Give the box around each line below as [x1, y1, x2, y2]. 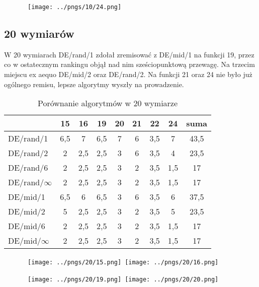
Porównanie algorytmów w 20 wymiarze [37, 97, 178, 109]
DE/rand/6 [8, 162, 48, 174]
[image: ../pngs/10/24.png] [28, 4, 122, 11]
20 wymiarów [4, 26, 74, 41]
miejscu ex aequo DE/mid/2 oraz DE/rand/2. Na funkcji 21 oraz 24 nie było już [4, 69, 252, 80]
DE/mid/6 [8, 220, 45, 232]
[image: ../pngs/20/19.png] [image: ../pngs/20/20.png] [28, 275, 219, 283]
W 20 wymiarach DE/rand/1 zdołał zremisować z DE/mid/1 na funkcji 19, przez [4, 49, 254, 59]
